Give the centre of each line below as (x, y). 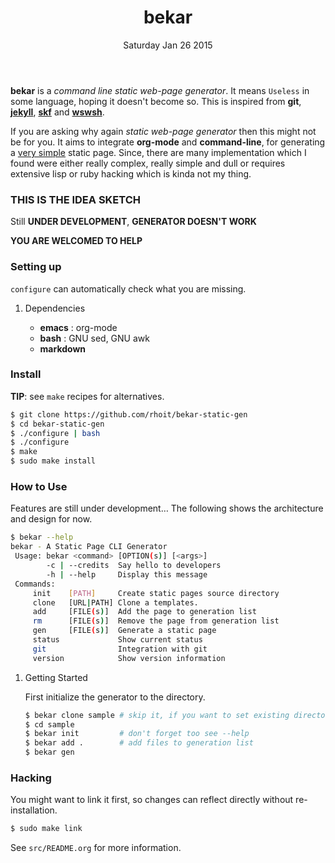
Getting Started (56, 677)
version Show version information (129, 658)
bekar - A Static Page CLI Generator (89, 547)
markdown (63, 348)
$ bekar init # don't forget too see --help (137, 734)
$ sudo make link (46, 829)
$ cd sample (49, 724)
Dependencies (55, 308)
